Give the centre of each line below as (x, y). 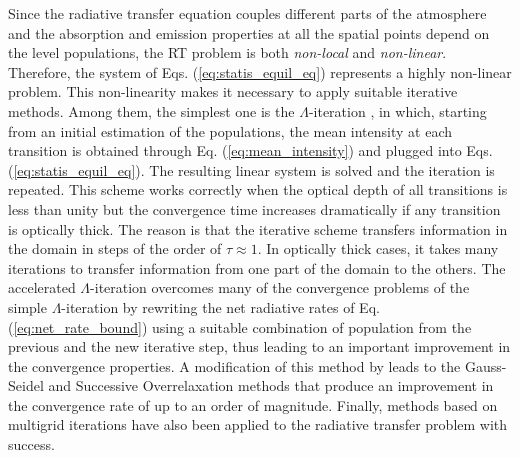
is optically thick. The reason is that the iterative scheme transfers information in (258, 228)
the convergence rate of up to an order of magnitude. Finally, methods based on (253, 404)
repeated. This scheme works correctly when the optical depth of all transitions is (258, 189)
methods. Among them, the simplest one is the (151, 110)
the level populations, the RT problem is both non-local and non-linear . (227, 52)
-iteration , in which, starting (397, 110)
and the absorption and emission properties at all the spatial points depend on (249, 32)
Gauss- (485, 365)
